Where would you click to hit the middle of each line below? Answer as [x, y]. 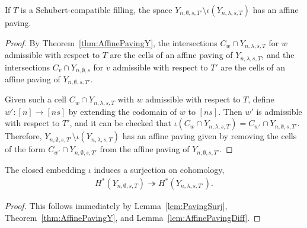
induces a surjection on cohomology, [159, 169]
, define [261, 99]
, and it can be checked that [120, 123]
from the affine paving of [145, 149]
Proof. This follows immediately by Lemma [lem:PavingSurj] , [116, 206]
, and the [278, 55]
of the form [25, 149]
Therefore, [23, 136]
